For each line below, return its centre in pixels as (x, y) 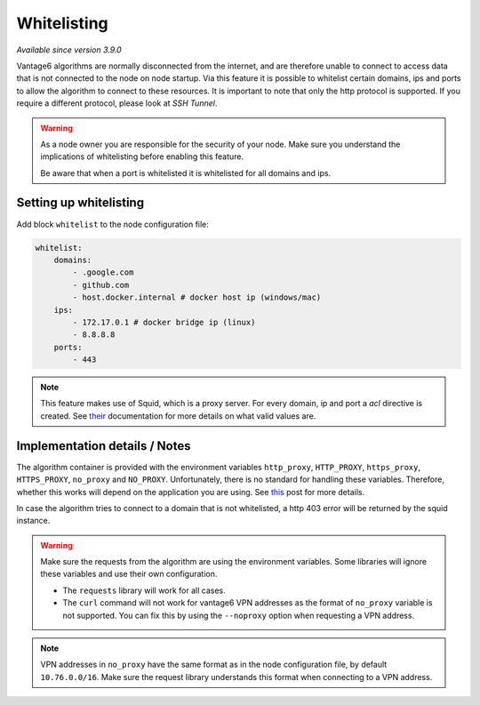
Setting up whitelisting (80, 203)
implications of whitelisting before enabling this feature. (142, 156)
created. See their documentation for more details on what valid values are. (178, 416)
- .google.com (103, 272)
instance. (33, 521)
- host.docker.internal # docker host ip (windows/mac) (197, 297)
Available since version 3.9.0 (69, 50)
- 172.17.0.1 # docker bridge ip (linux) (164, 322)
